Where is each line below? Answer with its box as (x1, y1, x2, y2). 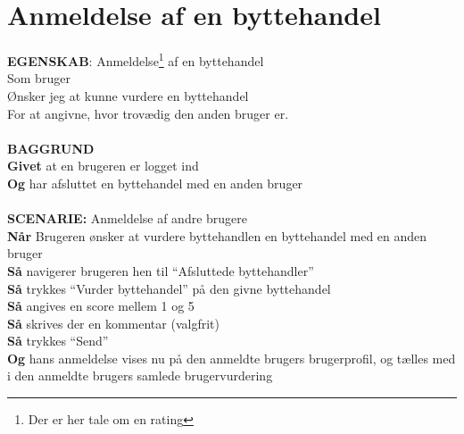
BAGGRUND (7, 138, 95, 157)
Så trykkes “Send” (7, 331, 109, 350)
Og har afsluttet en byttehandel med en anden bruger (7, 173, 303, 192)
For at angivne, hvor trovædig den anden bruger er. (7, 104, 289, 122)
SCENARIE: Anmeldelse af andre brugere (7, 209, 248, 228)
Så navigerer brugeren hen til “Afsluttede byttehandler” (7, 261, 314, 280)
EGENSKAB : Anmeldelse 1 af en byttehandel (7, 49, 264, 70)
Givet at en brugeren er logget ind (7, 156, 199, 175)
